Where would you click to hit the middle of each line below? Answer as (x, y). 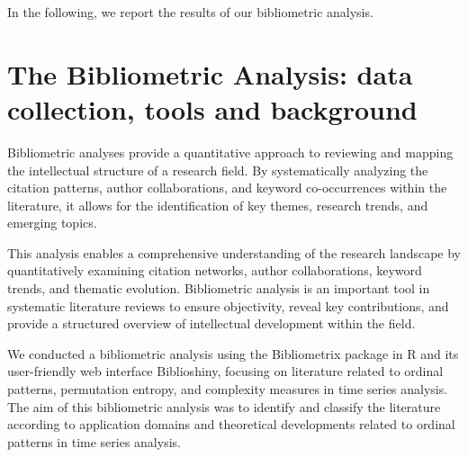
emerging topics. (52, 223)
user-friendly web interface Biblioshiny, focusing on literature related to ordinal (225, 371)
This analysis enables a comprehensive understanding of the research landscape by (234, 252)
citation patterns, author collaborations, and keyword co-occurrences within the (227, 188)
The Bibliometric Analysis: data (210, 73)
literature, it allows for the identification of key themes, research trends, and (218, 205)
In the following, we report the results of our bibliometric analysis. (190, 12)
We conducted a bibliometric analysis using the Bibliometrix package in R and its (233, 353)
